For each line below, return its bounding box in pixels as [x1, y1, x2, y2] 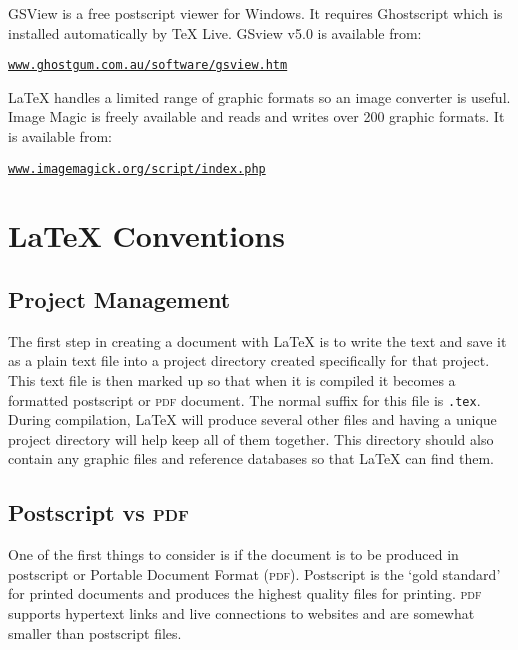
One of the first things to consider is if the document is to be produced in [8, 544, 459, 565]
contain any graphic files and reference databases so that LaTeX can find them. [8, 448, 494, 469]
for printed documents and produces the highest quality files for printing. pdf [8, 583, 482, 604]
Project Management [8, 284, 231, 315]
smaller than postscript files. [8, 622, 182, 643]
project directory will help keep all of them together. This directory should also [8, 428, 494, 449]
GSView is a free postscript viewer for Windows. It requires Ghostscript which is [8, 3, 503, 23]
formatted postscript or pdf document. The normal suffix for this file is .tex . [8, 389, 481, 410]
